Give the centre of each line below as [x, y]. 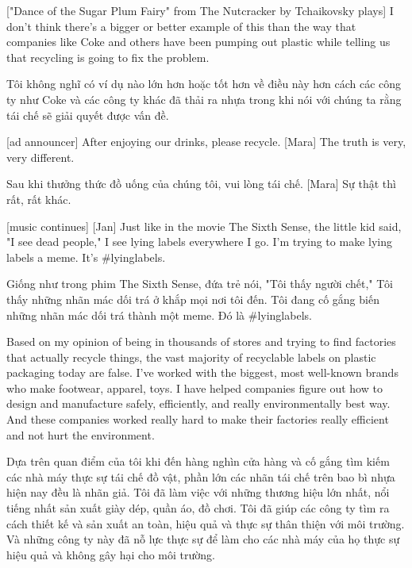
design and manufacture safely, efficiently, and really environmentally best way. [198, 403]
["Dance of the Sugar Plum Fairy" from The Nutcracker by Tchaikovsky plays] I [200, 10]
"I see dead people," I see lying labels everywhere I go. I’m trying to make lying [199, 242]
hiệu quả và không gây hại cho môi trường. [111, 554]
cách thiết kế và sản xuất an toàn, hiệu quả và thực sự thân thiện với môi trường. [206, 523]
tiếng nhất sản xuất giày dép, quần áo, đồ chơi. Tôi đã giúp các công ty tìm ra [198, 508]
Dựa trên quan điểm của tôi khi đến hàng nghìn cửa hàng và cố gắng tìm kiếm [198, 461]
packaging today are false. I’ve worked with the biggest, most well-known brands [202, 372]
